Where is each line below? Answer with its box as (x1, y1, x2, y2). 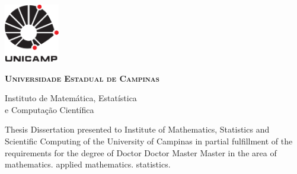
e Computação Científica (5, 103, 94, 115)
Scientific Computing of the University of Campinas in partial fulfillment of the (5, 134, 293, 147)
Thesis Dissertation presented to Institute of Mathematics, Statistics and (5, 123, 270, 136)
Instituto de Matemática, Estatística (5, 92, 137, 104)
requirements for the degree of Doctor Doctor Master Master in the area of (5, 146, 277, 159)
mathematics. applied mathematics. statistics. (5, 158, 171, 170)
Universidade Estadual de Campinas (5, 72, 159, 84)
